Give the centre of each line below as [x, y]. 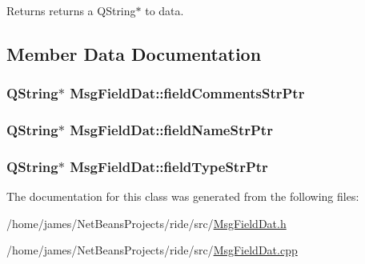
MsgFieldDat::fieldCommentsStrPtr [187, 93]
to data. [164, 10]
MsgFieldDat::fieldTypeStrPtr [169, 166]
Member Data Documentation [134, 53]
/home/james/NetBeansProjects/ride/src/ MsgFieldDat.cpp [152, 250]
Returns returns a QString [71, 10]
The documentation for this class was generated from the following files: [183, 196]
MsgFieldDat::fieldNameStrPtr [171, 130]
